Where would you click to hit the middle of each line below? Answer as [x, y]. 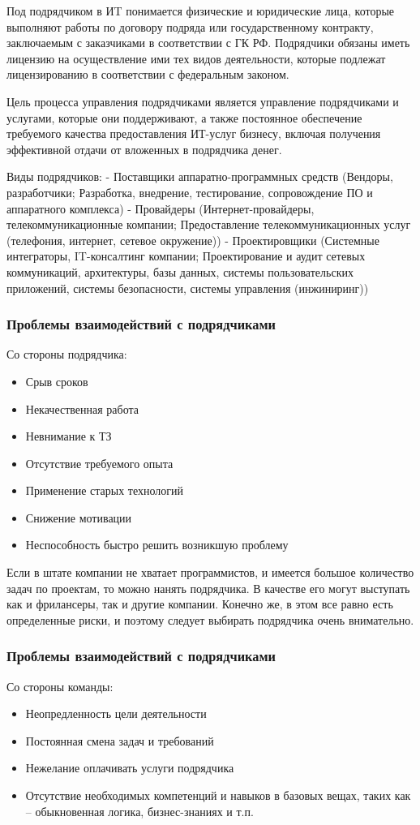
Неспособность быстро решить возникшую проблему [157, 545]
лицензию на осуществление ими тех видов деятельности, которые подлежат [196, 58]
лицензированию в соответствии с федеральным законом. [148, 74]
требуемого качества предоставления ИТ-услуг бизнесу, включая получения [194, 133]
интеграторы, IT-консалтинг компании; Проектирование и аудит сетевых [186, 256]
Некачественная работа [82, 408]
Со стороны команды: [60, 686]
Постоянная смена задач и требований [120, 740]
